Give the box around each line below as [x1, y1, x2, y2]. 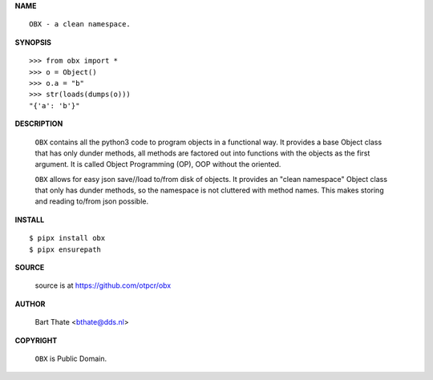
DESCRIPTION [14, 119, 63, 128]
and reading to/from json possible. [34, 196, 148, 206]
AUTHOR [14, 299, 46, 309]
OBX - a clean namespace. [29, 20, 132, 29]
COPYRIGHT [14, 335, 58, 345]
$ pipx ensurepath [29, 245, 102, 254]
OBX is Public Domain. [34, 354, 107, 363]
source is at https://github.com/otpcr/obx [34, 281, 172, 290]
